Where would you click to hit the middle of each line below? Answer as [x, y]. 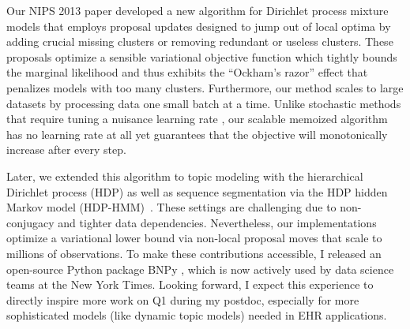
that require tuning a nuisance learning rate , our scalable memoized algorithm [197, 119]
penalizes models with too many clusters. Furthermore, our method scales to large [205, 87]
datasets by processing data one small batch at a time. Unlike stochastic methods [204, 103]
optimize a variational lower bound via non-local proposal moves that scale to [194, 238]
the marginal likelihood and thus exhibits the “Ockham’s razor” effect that [187, 72]
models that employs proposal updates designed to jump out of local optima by [199, 26]
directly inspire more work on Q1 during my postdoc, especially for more [183, 299]
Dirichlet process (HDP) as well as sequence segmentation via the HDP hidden [197, 191]
